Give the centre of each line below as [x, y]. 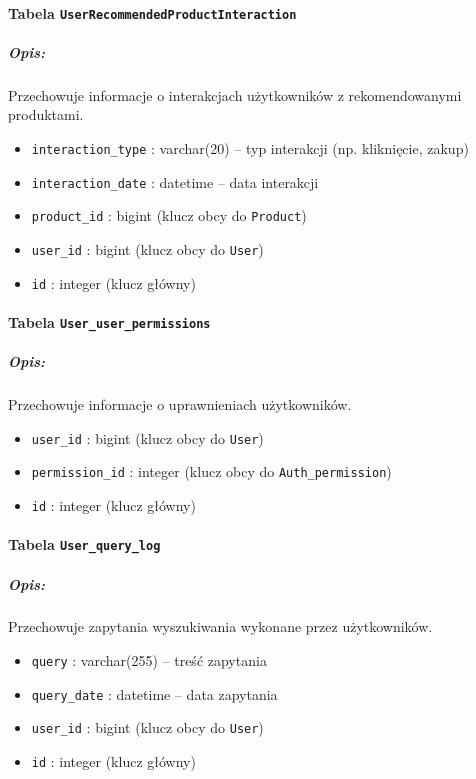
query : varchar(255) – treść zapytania [149, 660]
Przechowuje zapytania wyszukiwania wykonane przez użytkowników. [220, 626]
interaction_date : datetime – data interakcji [175, 181]
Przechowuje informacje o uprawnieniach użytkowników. [180, 404]
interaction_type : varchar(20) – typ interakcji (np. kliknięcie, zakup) [250, 148]
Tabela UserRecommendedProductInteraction [152, 12]
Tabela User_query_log [84, 544]
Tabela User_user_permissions [109, 321]
